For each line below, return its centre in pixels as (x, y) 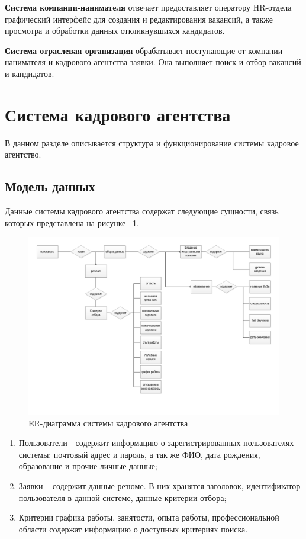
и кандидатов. (30, 73)
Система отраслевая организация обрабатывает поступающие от (125, 50)
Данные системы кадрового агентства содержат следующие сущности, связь (142, 211)
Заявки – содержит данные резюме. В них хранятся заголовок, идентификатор (160, 486)
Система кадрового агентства (118, 114)
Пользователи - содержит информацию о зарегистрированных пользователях (156, 443)
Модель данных (50, 186)
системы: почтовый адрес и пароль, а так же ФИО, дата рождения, (139, 454)
